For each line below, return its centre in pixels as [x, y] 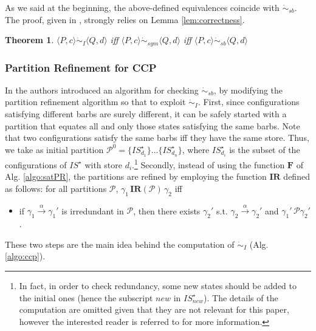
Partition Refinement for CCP [81, 67]
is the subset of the [265, 149]
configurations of [36, 164]
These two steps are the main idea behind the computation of [120, 244]
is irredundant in [93, 210]
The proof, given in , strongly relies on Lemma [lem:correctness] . [125, 19]
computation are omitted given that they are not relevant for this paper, [154, 309]
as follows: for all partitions [56, 188]
